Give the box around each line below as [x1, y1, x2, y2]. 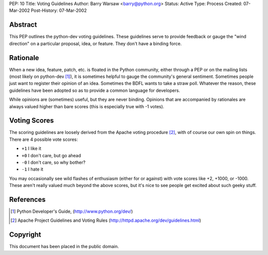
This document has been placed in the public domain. [9, 244, 119, 250]
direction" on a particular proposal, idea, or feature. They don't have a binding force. [9, 40, 182, 47]
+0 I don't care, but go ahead [21, 152, 81, 158]
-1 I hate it [21, 166, 44, 172]
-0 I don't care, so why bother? [21, 159, 86, 166]
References [9, 195, 46, 203]
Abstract [9, 20, 37, 29]
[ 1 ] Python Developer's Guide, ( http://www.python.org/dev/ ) [10, 208, 134, 214]
